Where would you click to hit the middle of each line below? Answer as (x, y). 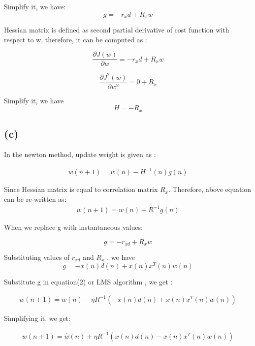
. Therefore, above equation (210, 189)
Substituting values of (37, 257)
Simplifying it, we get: (37, 318)
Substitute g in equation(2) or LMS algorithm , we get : (88, 281)
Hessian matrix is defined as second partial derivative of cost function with (117, 30)
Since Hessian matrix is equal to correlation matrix (81, 189)
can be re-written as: (35, 199)
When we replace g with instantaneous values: (73, 227)
